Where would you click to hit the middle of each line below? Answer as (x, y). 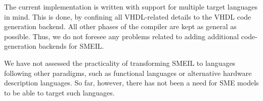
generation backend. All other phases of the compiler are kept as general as (120, 26)
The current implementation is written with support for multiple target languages (131, 7)
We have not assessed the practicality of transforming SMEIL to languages (120, 63)
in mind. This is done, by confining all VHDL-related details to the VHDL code (128, 16)
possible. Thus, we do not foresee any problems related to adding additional (122, 36)
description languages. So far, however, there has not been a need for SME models (131, 83)
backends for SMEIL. (71, 46)
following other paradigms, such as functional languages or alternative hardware (128, 73)
